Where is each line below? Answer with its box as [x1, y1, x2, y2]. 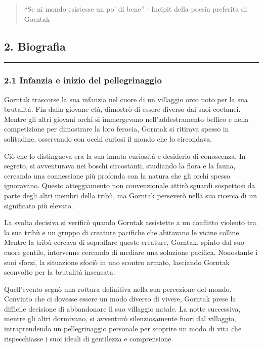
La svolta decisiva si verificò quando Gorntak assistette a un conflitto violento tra [4, 217, 256, 228]
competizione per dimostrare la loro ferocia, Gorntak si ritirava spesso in [4, 123, 229, 134]
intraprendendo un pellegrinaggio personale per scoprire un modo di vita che [4, 323, 242, 334]
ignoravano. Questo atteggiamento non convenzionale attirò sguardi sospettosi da [4, 180, 255, 191]
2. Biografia [4, 38, 66, 54]
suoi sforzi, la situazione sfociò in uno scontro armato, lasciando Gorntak [4, 256, 230, 267]
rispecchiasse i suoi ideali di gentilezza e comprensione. [4, 333, 173, 343]
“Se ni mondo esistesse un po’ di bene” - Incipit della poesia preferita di [24, 4, 247, 14]
